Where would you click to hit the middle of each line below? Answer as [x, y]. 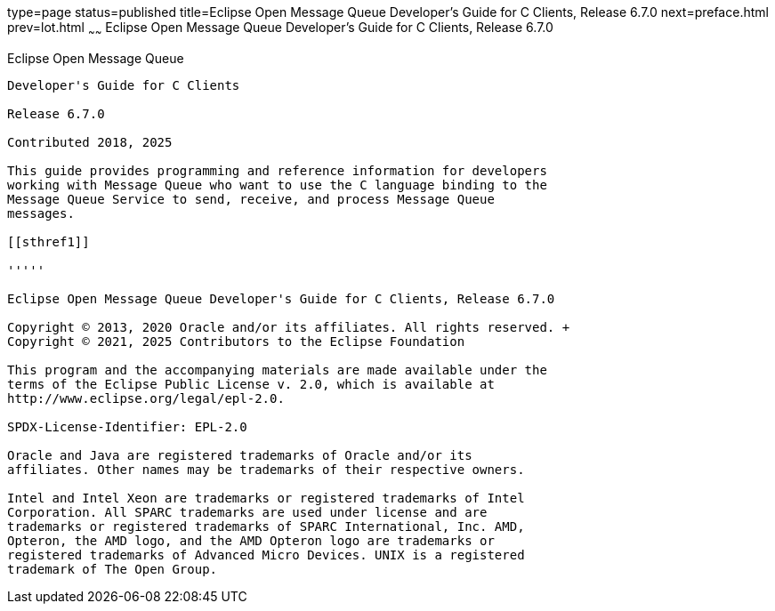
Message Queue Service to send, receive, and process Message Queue [251, 199]
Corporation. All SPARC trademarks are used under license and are [247, 512]
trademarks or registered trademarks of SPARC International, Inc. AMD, [266, 526]
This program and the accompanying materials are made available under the [277, 370]
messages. [41, 213]
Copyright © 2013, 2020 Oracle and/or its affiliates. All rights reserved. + [289, 327]
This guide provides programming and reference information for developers [277, 170]
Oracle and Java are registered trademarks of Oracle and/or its [240, 455]
